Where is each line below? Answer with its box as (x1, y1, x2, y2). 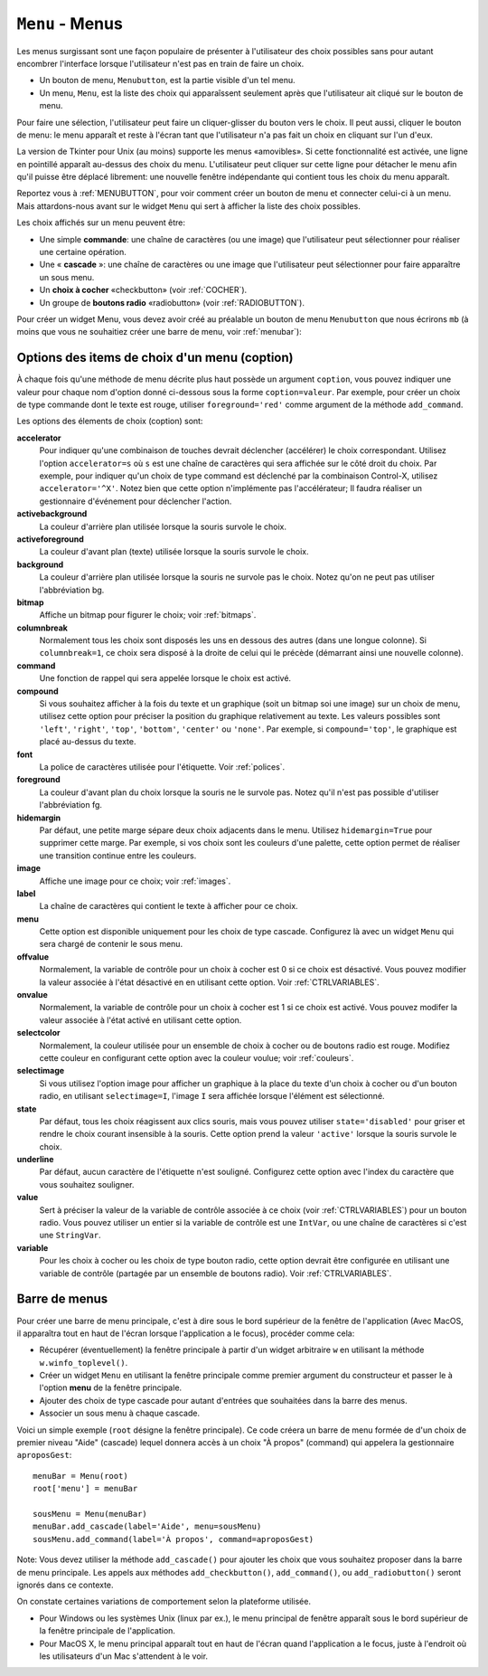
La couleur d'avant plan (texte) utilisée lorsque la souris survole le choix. (39, 546, 309, 557)
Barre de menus (16, 1292, 108, 1307)
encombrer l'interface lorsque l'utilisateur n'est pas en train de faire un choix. (16, 58, 305, 69)
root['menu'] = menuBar (33, 1483, 138, 1494)
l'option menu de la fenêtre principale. (39, 1382, 183, 1393)
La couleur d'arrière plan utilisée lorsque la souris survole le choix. (39, 521, 286, 532)
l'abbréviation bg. (39, 584, 105, 595)
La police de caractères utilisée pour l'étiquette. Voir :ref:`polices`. (39, 761, 286, 772)
